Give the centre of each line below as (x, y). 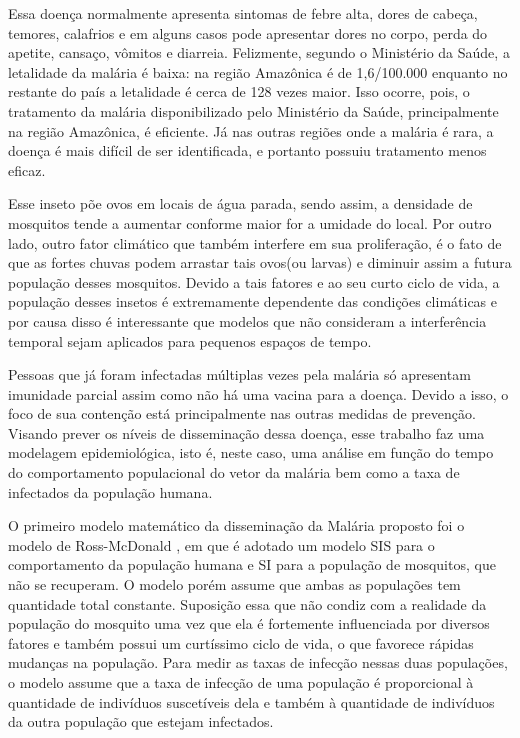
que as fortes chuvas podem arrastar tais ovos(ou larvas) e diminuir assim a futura (260, 262)
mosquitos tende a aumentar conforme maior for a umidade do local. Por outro (250, 222)
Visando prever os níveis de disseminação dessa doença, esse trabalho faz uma (246, 432)
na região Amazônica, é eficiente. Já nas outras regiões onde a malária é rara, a (251, 130)
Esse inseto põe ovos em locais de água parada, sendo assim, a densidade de (240, 203)
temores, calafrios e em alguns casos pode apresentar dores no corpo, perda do (248, 32)
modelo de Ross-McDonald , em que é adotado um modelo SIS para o (221, 544)
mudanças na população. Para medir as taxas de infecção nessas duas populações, (258, 662)
